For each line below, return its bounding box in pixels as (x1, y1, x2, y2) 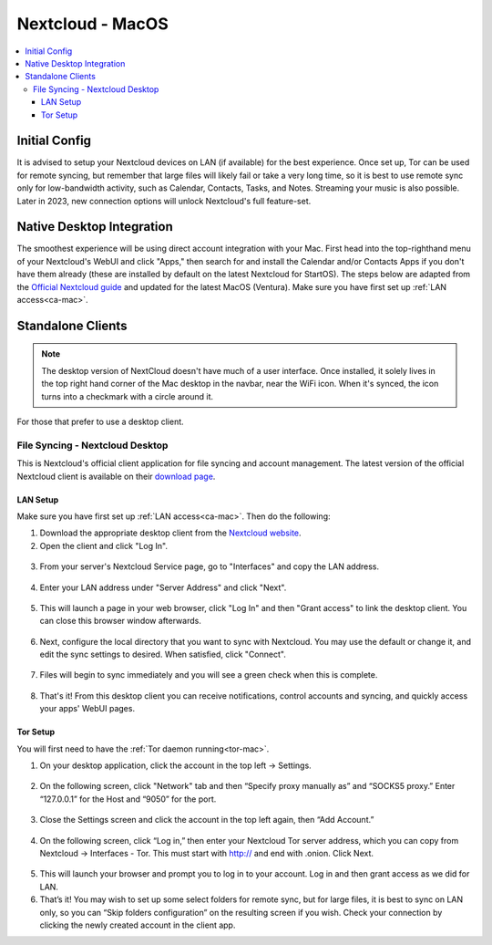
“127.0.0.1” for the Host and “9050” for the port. (39, 794, 217, 805)
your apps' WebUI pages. (39, 703, 136, 714)
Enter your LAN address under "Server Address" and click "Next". (39, 582, 287, 593)
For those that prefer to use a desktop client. (16, 416, 184, 428)
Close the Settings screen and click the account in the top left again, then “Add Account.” (39, 815, 374, 826)
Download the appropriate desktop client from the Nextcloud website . (39, 527, 302, 538)
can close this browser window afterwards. (39, 616, 202, 627)
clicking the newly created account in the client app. (39, 919, 236, 930)
